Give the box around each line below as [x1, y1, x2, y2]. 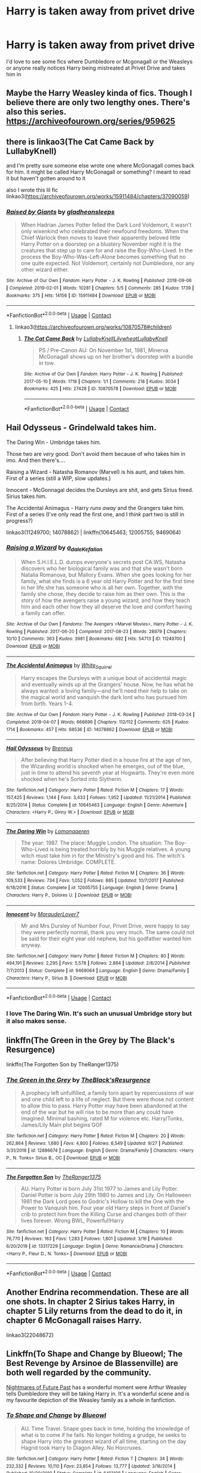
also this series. [6, 107, 66, 117]
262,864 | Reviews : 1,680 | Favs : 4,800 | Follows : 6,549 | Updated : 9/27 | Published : [6, 1140, 184, 1146]
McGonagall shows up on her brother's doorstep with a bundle [38, 353, 193, 360]
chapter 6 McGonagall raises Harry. [6, 1316, 142, 1326]
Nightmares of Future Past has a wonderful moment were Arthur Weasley [6, 1383, 187, 1391]
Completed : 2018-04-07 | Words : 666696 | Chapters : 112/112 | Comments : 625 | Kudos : [6, 719, 190, 725]
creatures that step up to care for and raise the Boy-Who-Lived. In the [20, 247, 193, 254]
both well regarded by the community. [6, 1368, 151, 1378]
